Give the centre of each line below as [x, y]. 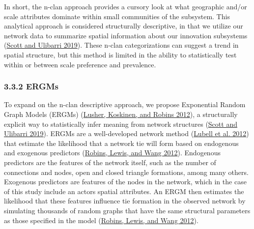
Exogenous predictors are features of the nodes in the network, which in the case [125, 182]
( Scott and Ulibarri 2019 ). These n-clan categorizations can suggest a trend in [121, 45]
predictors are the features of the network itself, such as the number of [110, 162]
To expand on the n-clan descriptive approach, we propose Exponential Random [125, 104]
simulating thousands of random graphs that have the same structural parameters [127, 210]
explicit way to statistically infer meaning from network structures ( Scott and [121, 124]
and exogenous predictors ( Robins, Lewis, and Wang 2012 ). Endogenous [112, 153]
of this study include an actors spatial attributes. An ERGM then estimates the [124, 191]
